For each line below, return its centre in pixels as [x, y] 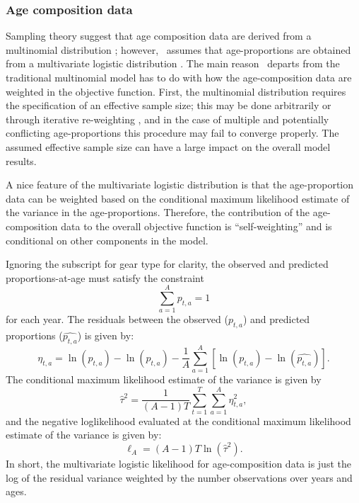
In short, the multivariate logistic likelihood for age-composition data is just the [178, 464]
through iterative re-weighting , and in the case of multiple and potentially [167, 119]
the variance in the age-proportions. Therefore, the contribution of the [158, 212]
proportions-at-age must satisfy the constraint [105, 277]
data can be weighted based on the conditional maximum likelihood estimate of [178, 198]
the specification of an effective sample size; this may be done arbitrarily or [169, 105]
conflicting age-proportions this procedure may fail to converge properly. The [172, 133]
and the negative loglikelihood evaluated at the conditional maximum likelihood [178, 420]
